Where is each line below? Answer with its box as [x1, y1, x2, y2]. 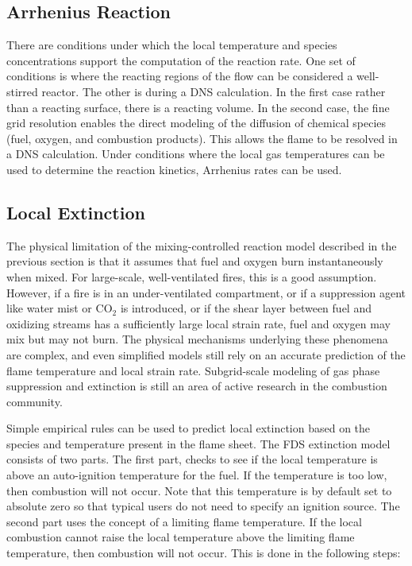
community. [6, 393, 63, 409]
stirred [6, 83, 38, 99]
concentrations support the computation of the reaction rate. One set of [6, 52, 356, 68]
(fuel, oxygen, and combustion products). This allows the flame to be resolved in [6, 130, 398, 146]
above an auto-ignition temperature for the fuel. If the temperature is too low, [6, 467, 387, 483]
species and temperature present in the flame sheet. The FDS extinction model [6, 435, 391, 452]
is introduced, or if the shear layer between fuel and [120, 300, 372, 316]
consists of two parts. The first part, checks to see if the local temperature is [6, 451, 378, 467]
